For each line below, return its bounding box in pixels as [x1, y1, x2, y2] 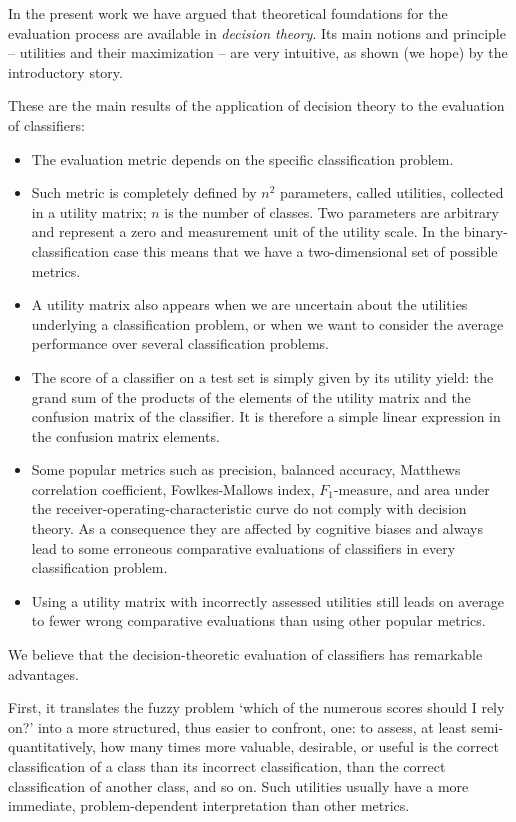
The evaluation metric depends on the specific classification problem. [31, 148, 454, 169]
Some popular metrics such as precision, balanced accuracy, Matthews [31, 459, 461, 480]
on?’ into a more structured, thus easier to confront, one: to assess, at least [8, 716, 467, 737]
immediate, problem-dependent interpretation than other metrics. [8, 795, 410, 816]
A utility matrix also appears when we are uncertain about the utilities [31, 294, 468, 315]
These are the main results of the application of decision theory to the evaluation [8, 95, 505, 116]
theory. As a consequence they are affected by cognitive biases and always [31, 518, 483, 539]
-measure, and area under [333, 478, 490, 499]
